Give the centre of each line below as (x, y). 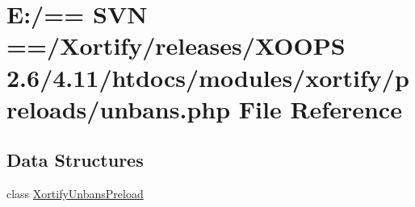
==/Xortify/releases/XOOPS (176, 46)
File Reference (320, 108)
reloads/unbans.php (119, 108)
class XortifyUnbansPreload (75, 194)
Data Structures (75, 160)
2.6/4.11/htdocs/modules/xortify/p (208, 77)
